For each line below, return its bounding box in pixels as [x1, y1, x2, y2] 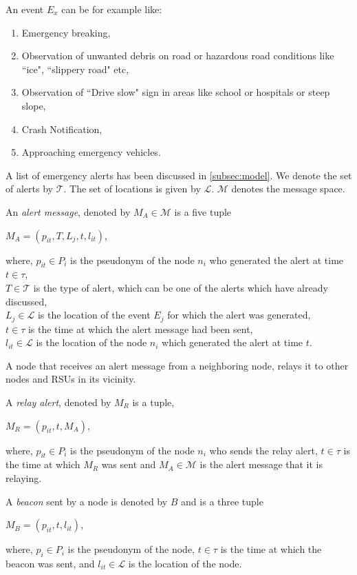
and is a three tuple [181, 494, 263, 508]
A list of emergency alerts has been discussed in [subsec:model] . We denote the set [6, 168, 352, 182]
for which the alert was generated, [167, 307, 311, 322]
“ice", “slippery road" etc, [21, 61, 129, 76]
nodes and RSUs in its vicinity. [6, 372, 136, 386]
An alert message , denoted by [6, 204, 131, 219]
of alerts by [6, 181, 53, 196]
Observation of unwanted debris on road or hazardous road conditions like [21, 48, 334, 63]
